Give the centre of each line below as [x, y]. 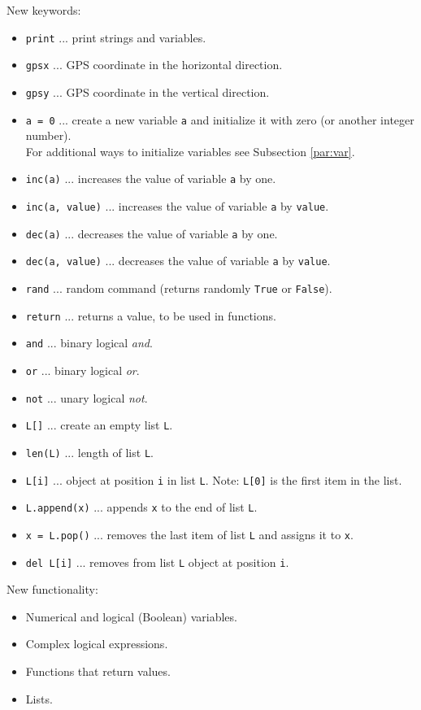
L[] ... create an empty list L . [99, 425]
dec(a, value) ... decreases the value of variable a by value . [178, 261]
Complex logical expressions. [97, 644]
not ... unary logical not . [87, 397]
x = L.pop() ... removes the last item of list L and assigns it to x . [189, 534]
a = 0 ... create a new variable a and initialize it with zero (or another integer [220, 119]
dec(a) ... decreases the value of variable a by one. [152, 233]
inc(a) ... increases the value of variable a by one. [151, 179]
